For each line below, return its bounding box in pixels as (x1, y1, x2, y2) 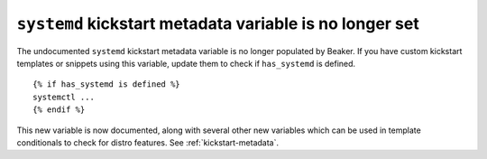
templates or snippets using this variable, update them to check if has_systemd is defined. (16, 58, 356, 69)
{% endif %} (32, 105, 86, 115)
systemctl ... (32, 91, 95, 102)
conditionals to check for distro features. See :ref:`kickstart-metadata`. (16, 136, 280, 148)
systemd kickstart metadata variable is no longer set (16, 14, 419, 33)
